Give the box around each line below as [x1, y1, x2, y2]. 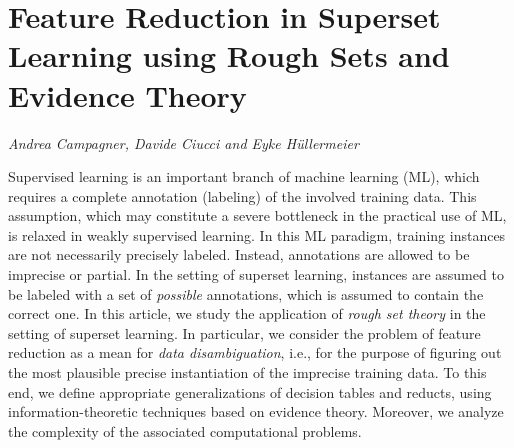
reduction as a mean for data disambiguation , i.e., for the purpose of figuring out [8, 342, 502, 363]
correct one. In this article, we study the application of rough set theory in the [8, 303, 486, 324]
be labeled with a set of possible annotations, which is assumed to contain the [8, 283, 484, 304]
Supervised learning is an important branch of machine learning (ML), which [8, 166, 480, 187]
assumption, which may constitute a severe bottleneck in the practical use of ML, [8, 205, 507, 226]
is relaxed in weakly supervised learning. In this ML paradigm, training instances [8, 224, 506, 245]
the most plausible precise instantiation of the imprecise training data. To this [8, 362, 487, 383]
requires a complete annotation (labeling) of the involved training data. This [8, 185, 477, 206]
